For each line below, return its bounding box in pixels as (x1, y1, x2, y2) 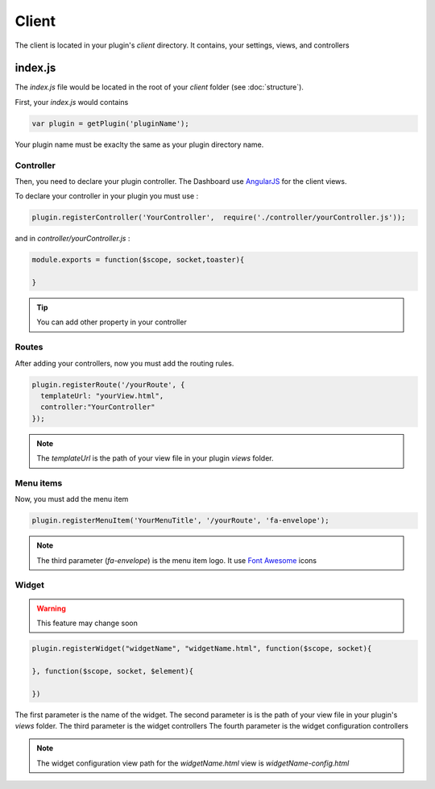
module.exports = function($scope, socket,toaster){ (31, 255, 245, 265)
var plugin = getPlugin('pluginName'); (31, 119, 189, 128)
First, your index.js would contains (14, 97, 129, 106)
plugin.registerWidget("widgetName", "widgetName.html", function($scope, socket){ (31, 644, 372, 653)
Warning (36, 603, 66, 613)
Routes (14, 341, 43, 353)
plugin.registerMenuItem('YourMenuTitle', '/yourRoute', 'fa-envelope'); (31, 516, 329, 525)
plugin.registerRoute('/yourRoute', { (31, 380, 185, 389)
